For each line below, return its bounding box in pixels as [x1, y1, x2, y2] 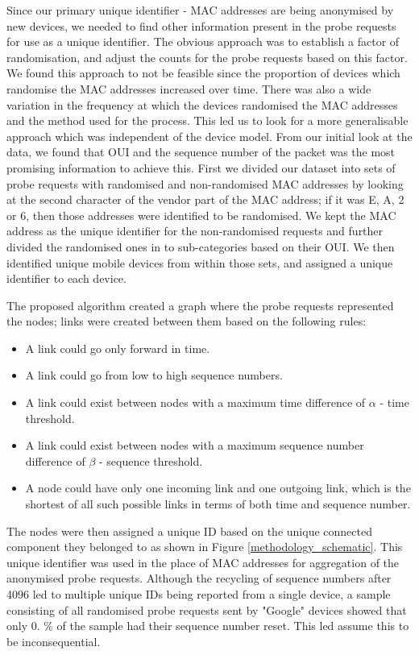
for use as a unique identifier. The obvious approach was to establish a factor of [6, 33, 400, 50]
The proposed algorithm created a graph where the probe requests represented [6, 296, 394, 313]
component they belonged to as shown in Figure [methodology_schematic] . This [6, 538, 403, 555]
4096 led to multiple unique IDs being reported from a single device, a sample [6, 586, 391, 602]
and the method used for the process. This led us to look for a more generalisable [6, 112, 409, 129]
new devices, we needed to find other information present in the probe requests [6, 17, 396, 34]
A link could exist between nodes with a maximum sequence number [25, 437, 364, 454]
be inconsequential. [6, 632, 101, 649]
